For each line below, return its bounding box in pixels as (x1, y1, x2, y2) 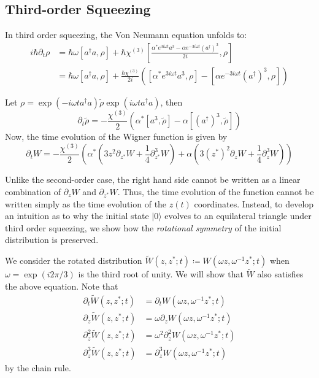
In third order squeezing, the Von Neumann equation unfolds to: (5, 28, 247, 41)
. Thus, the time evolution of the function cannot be (117, 185, 314, 198)
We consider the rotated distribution (5, 254, 142, 267)
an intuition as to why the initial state (5, 209, 149, 222)
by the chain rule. (5, 361, 71, 374)
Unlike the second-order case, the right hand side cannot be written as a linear (5, 173, 301, 186)
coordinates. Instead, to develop (194, 197, 314, 210)
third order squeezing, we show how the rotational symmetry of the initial (5, 221, 282, 234)
